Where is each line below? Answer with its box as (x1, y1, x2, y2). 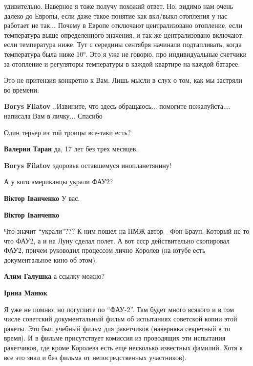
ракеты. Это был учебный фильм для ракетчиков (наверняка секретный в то (4, 323, 231, 333)
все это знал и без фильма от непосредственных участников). (4, 352, 187, 362)
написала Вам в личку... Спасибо (4, 110, 103, 121)
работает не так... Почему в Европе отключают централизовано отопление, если (4, 20, 242, 30)
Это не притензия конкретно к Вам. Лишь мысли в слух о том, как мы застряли (4, 75, 243, 85)
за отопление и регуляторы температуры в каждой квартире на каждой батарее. (4, 58, 240, 69)
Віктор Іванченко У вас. (4, 193, 80, 203)
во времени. (4, 84, 39, 95)
